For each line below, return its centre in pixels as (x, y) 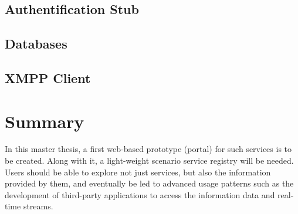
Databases (36, 44)
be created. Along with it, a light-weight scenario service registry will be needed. (149, 160)
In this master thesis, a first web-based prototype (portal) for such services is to (148, 149)
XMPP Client (48, 77)
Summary (45, 121)
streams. (38, 206)
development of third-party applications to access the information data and (140, 194)
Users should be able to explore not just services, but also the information (138, 172)
